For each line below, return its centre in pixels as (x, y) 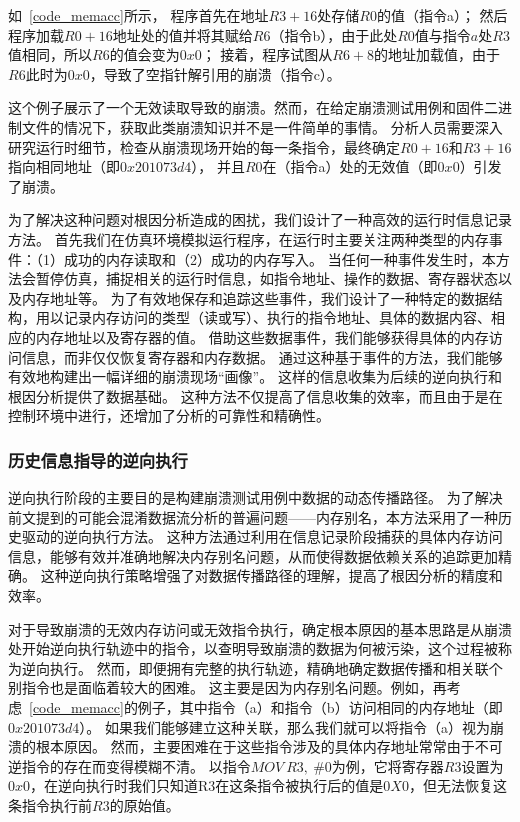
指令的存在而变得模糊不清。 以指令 (136, 765)
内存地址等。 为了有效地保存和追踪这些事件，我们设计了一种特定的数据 (255, 297)
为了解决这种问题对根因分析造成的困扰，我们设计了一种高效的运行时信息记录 (260, 219)
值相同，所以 (50, 54)
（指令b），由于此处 (334, 34)
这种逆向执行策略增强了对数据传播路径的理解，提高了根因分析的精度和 (271, 575)
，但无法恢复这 (457, 785)
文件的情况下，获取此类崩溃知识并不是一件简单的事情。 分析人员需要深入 (262, 126)
